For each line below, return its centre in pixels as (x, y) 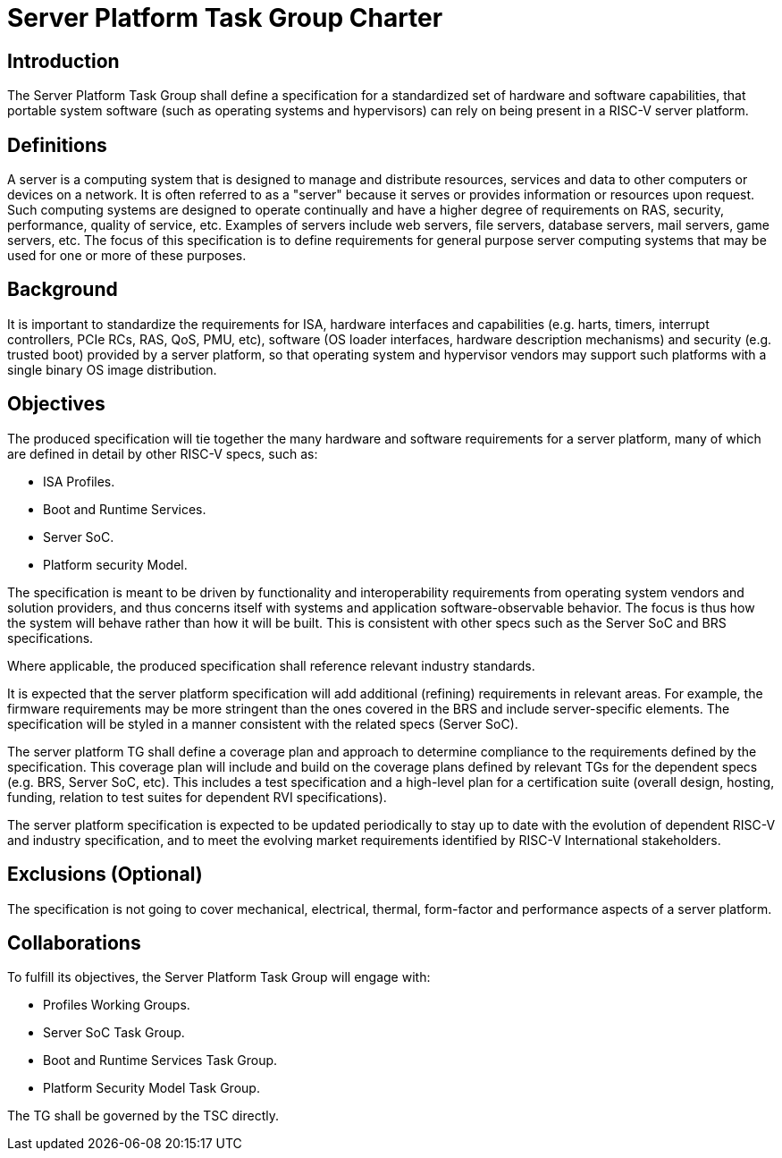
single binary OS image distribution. (112, 369)
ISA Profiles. (79, 481)
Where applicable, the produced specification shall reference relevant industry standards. (271, 665)
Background (63, 290)
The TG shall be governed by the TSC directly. (143, 1116)
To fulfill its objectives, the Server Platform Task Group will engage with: (219, 977)
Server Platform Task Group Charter (225, 18)
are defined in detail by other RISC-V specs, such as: (163, 453)
